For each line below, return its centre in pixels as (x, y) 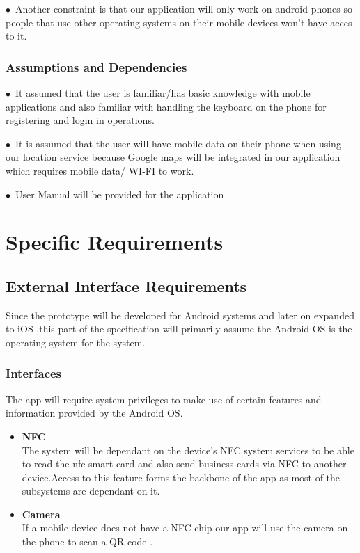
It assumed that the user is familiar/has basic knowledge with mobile (163, 93)
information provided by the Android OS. (94, 413)
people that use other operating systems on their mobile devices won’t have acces (179, 22)
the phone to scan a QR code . (87, 542)
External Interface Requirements (126, 286)
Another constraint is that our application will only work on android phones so (183, 8)
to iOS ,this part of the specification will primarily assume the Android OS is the (179, 329)
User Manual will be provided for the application (119, 194)
